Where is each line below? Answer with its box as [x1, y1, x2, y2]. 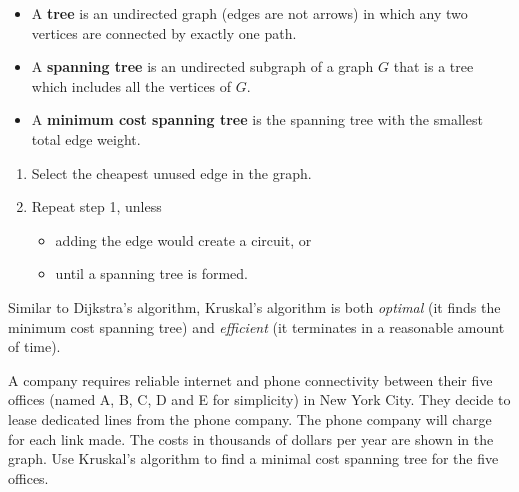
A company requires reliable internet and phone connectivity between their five [8, 369, 493, 390]
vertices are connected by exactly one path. [31, 22, 297, 43]
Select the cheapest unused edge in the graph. [31, 162, 312, 183]
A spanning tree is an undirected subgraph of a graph [31, 56, 374, 77]
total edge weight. [31, 128, 141, 149]
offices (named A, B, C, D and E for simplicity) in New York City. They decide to [8, 389, 511, 410]
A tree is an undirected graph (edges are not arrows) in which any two [31, 3, 468, 23]
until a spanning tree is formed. [55, 263, 248, 284]
